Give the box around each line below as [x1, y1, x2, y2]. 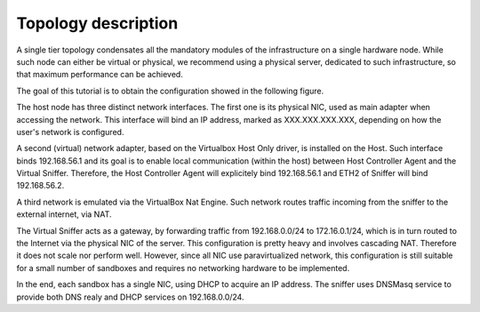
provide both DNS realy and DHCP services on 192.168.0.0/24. [16, 292, 244, 302]
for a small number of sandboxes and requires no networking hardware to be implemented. [16, 262, 350, 273]
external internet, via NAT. [16, 209, 112, 220]
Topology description [16, 13, 179, 33]
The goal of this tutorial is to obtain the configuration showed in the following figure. [16, 85, 324, 96]
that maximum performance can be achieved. [16, 69, 184, 80]
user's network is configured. [16, 126, 124, 137]
